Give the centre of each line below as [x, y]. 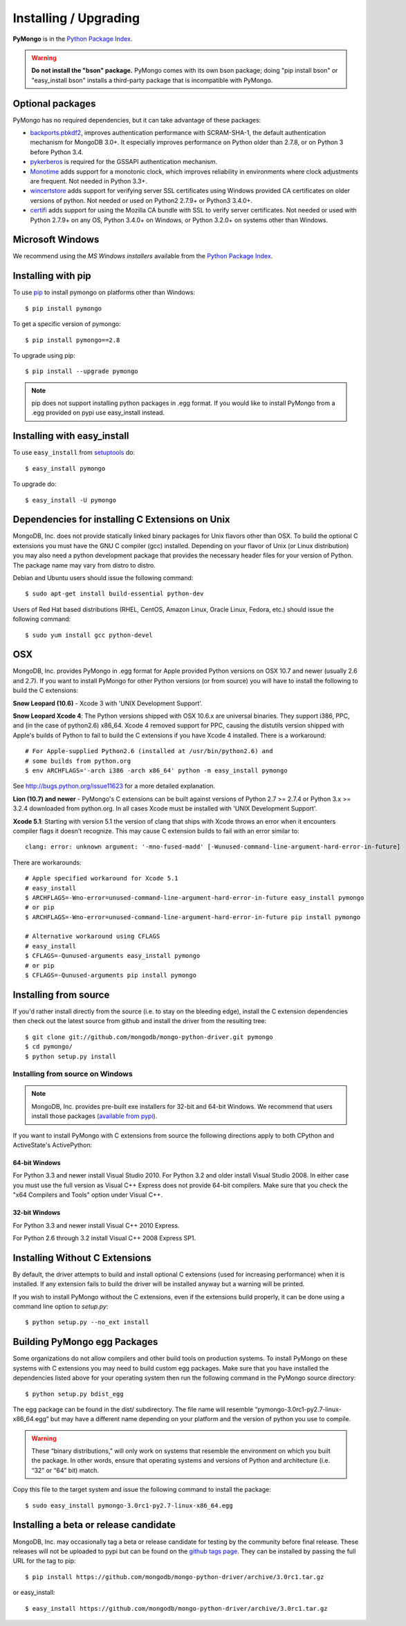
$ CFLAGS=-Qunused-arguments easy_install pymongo [113, 956]
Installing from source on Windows [73, 1074]
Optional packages [54, 103]
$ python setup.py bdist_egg [74, 1394]
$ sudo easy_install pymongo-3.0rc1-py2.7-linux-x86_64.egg [129, 1505]
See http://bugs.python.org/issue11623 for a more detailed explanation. [114, 786]
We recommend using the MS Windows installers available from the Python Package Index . [143, 256]
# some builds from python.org [78, 761]
